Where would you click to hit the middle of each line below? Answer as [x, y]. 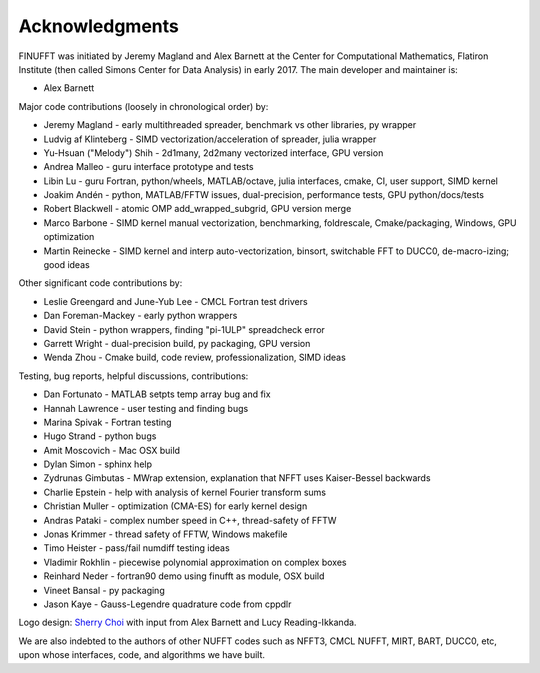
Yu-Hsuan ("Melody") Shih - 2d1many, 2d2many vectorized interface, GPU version [213, 152]
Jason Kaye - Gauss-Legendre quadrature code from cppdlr [167, 604]
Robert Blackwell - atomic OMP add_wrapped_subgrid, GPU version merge [197, 209]
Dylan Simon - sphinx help [98, 464]
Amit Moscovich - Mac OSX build [111, 450]
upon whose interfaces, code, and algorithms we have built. [141, 655]
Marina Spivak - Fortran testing [107, 422]
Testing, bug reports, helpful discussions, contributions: [133, 376]
